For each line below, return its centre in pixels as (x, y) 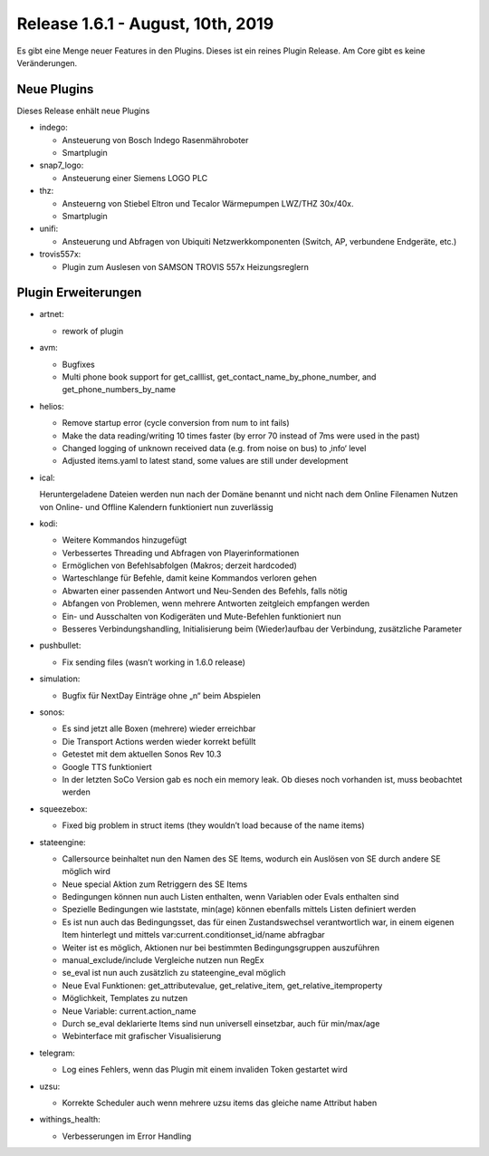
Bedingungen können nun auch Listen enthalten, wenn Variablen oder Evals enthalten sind (230, 897)
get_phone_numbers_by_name (119, 390)
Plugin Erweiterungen (79, 293)
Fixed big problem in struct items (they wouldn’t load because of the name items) (214, 825)
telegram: (58, 1053)
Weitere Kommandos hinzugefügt (125, 540)
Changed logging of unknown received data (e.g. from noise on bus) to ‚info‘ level (214, 448)
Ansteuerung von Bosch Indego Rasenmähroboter (155, 140)
